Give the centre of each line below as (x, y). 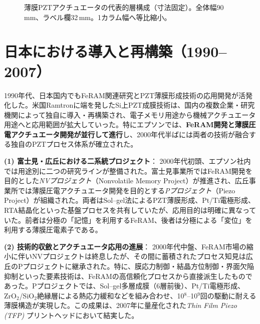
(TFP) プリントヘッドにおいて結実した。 (71, 315)
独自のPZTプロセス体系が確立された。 (74, 144)
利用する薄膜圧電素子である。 (53, 230)
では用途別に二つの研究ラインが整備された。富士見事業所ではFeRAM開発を (128, 171)
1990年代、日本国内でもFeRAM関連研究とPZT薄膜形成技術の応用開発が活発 (128, 95)
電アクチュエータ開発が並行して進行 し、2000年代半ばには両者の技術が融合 (126, 134)
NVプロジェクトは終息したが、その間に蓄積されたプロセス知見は (139, 256)
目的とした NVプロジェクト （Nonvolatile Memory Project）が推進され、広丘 (126, 181)
